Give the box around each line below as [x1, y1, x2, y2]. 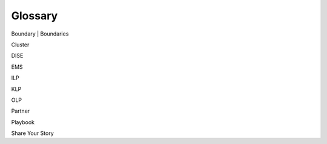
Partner [11, 107, 30, 114]
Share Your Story [11, 130, 54, 137]
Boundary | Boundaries [11, 30, 69, 37]
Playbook [11, 118, 35, 126]
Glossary [11, 9, 58, 22]
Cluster [11, 41, 30, 48]
